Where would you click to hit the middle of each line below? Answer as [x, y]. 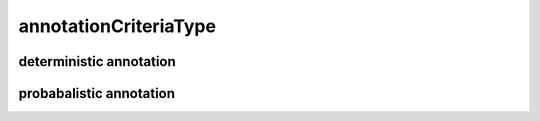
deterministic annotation [97, 61]
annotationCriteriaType [117, 26]
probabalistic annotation [96, 93]
